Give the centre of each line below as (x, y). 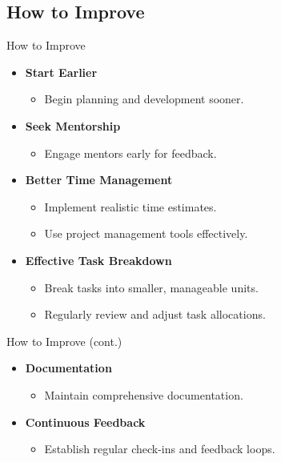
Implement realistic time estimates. (130, 206)
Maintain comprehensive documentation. (144, 394)
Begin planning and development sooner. (144, 99)
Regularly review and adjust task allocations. (155, 314)
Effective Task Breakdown (98, 260)
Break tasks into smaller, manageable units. (151, 287)
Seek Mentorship (73, 125)
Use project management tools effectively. (146, 233)
